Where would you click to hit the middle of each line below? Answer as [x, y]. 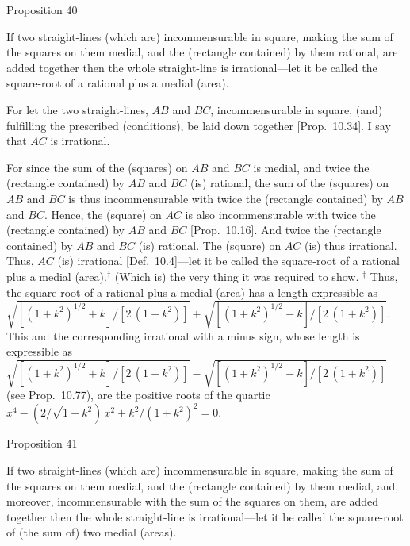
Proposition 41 [42, 443]
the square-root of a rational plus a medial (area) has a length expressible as [192, 292]
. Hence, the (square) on [103, 214]
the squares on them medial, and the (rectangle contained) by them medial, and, [203, 485]
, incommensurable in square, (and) [297, 109]
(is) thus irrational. [351, 245]
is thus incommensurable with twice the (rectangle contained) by [226, 198]
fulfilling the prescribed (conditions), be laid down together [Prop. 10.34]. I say [199, 125]
